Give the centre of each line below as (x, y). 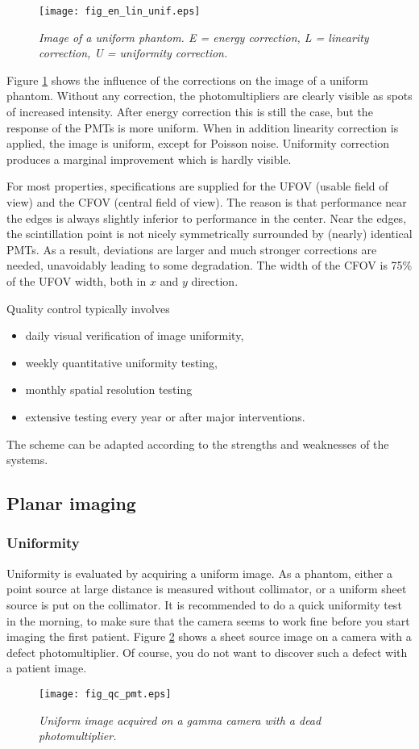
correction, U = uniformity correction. (133, 53)
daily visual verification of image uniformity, (135, 335)
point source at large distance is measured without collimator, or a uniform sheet (207, 589)
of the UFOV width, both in (77, 280)
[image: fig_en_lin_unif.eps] (120, 11)
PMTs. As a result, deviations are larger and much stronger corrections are (192, 249)
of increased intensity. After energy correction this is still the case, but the (190, 112)
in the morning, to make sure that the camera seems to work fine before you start (208, 620)
